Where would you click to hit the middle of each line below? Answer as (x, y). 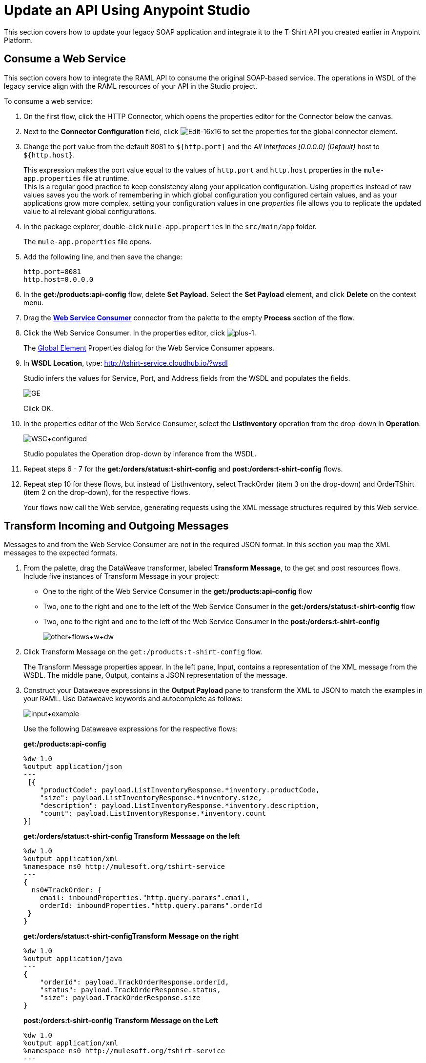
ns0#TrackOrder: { (67, 890)
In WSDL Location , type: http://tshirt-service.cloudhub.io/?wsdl (126, 363)
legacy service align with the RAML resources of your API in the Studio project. (131, 86)
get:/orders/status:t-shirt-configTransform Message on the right (131, 936)
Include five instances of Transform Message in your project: (121, 576)
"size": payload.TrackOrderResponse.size (120, 998)
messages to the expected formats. (61, 553)
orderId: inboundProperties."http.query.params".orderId (151, 906)
